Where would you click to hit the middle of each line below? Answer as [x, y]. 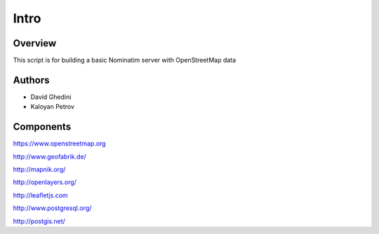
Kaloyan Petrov [53, 107]
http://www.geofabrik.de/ [50, 156]
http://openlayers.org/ [45, 182]
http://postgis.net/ [39, 221]
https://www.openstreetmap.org [59, 143]
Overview [35, 43]
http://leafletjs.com [40, 195]
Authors [31, 80]
